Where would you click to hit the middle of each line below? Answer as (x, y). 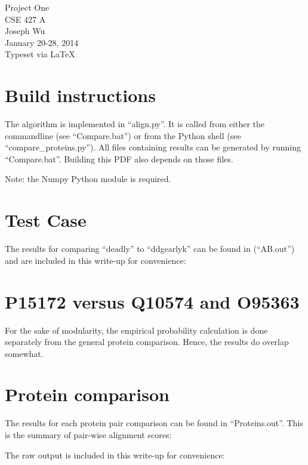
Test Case (46, 220)
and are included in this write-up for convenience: (96, 260)
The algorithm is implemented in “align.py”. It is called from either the (135, 124)
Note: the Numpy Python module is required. (88, 179)
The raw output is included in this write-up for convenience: (115, 455)
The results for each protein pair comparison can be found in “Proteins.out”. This (154, 423)
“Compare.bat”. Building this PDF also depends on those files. (119, 158)
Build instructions (80, 95)
